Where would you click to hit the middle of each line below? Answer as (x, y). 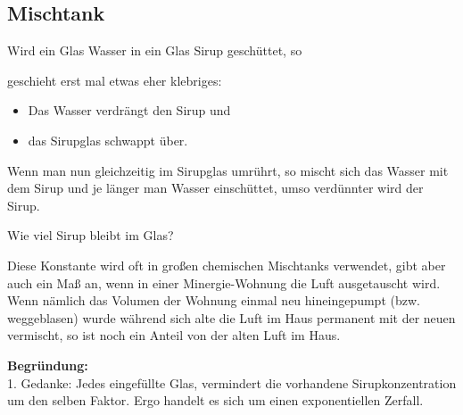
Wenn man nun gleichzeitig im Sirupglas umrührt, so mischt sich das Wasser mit (228, 170)
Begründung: (48, 365)
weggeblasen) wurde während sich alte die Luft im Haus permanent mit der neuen (231, 317)
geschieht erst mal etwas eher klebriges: (115, 80)
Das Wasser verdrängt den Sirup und (129, 110)
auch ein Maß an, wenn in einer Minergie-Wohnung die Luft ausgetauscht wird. (224, 282)
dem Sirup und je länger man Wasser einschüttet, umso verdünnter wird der (215, 188)
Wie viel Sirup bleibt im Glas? (91, 235)
